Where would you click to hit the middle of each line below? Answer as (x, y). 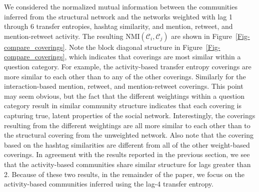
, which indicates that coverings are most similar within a (153, 57)
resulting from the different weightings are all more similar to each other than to (127, 125)
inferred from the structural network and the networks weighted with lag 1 (118, 16)
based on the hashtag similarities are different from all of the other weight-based (127, 144)
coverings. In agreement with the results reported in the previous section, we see (127, 154)
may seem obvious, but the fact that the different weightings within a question (124, 96)
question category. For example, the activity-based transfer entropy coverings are (128, 66)
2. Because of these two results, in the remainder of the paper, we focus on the (124, 174)
